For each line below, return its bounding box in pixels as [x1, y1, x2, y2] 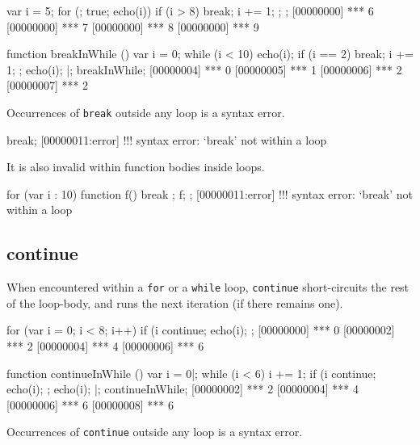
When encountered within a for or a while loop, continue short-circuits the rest [6, 279, 409, 296]
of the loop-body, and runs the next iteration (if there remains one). [6, 294, 343, 311]
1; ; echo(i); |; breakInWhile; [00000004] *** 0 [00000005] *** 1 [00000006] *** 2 [6, 61, 402, 78]
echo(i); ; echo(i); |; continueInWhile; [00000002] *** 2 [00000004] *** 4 [6, 380, 359, 397]
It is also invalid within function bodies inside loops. [6, 158, 265, 175]
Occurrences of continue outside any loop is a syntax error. [6, 423, 303, 440]
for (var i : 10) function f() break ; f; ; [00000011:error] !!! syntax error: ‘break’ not [6, 185, 414, 202]
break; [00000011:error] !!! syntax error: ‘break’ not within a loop [6, 131, 327, 148]
